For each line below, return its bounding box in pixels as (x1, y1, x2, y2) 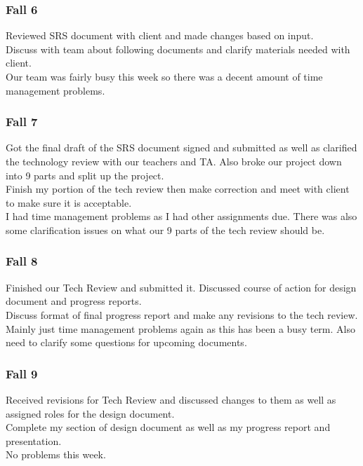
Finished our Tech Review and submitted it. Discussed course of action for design (6, 280, 357, 294)
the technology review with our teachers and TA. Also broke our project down (6, 154, 342, 168)
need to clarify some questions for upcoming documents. (6, 335, 247, 350)
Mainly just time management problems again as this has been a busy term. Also (6, 321, 355, 336)
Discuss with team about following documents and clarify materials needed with (6, 41, 350, 56)
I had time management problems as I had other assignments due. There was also (6, 209, 357, 224)
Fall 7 (6, 113, 38, 130)
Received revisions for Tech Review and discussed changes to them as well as (6, 392, 336, 406)
